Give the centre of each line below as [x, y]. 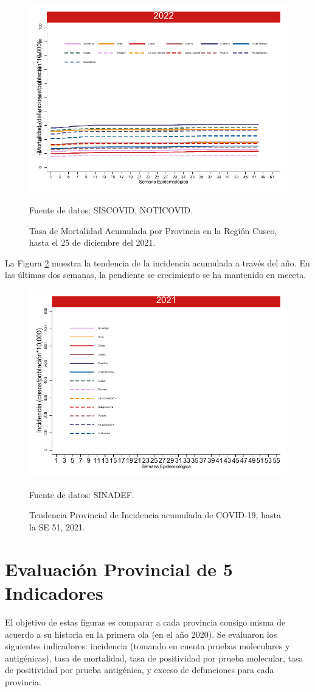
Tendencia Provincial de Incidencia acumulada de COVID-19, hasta [155, 515]
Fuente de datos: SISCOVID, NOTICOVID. [111, 209]
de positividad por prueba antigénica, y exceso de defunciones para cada [140, 670]
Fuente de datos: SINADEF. [82, 494]
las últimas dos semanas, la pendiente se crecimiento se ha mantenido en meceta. [156, 275]
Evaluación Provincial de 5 [119, 569]
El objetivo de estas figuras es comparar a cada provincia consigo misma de [145, 622]
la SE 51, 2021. [57, 527]
